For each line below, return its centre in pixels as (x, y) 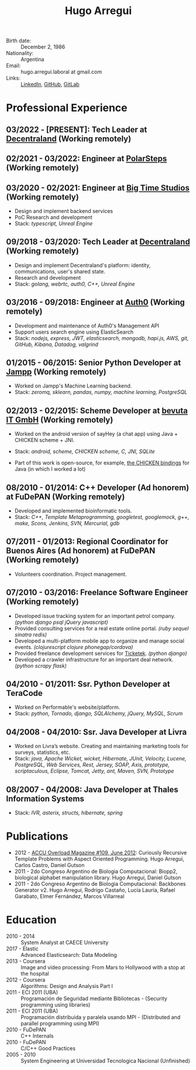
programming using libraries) (56, 1004)
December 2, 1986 (43, 47)
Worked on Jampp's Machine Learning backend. (73, 386)
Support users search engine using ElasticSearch (74, 332)
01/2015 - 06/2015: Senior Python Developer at (94, 363)
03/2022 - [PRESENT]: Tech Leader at (77, 129)
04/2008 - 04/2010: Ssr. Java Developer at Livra (97, 732)
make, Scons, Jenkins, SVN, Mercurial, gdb (67, 524)
